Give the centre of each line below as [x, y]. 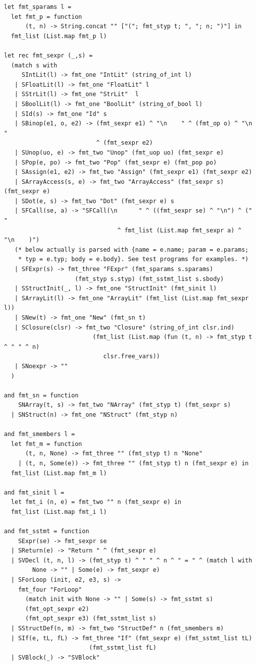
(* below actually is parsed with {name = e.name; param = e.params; [131, 249]
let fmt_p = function [47, 17]
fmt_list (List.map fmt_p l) [59, 36]
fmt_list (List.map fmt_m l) [59, 473]
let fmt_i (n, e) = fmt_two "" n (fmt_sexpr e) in [96, 502]
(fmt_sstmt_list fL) [123, 648]
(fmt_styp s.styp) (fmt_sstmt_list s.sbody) [149, 279]
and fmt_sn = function [41, 395]
